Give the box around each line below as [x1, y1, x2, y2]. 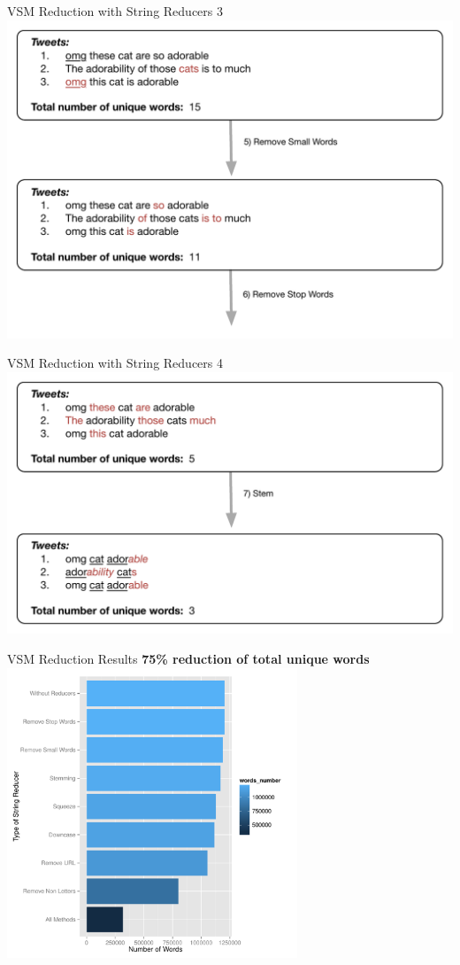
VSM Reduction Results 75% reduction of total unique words [7, 649, 370, 667]
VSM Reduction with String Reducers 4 [7, 354, 224, 372]
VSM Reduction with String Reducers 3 [7, 2, 224, 19]
